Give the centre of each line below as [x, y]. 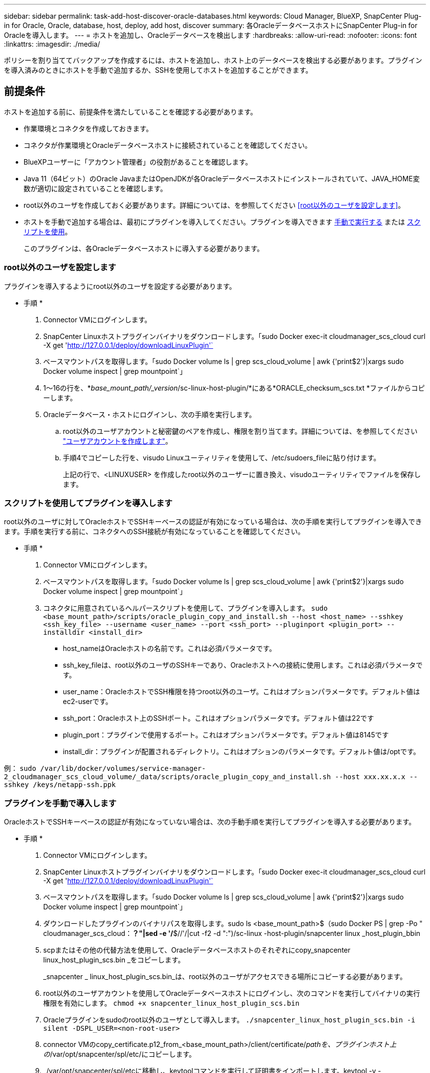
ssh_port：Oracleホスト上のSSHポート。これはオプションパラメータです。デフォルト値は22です [218, 718]
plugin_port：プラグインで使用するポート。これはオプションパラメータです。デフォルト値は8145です [226, 735]
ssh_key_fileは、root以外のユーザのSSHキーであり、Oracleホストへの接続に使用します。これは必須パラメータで [243, 665]
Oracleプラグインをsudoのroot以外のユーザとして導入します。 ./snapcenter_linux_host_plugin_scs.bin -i [229, 1020]
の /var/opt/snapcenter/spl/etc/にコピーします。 [120, 1054]
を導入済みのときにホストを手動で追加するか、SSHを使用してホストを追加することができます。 [158, 70]
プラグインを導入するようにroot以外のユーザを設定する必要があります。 [120, 286]
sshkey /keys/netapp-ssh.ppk [60, 785]
